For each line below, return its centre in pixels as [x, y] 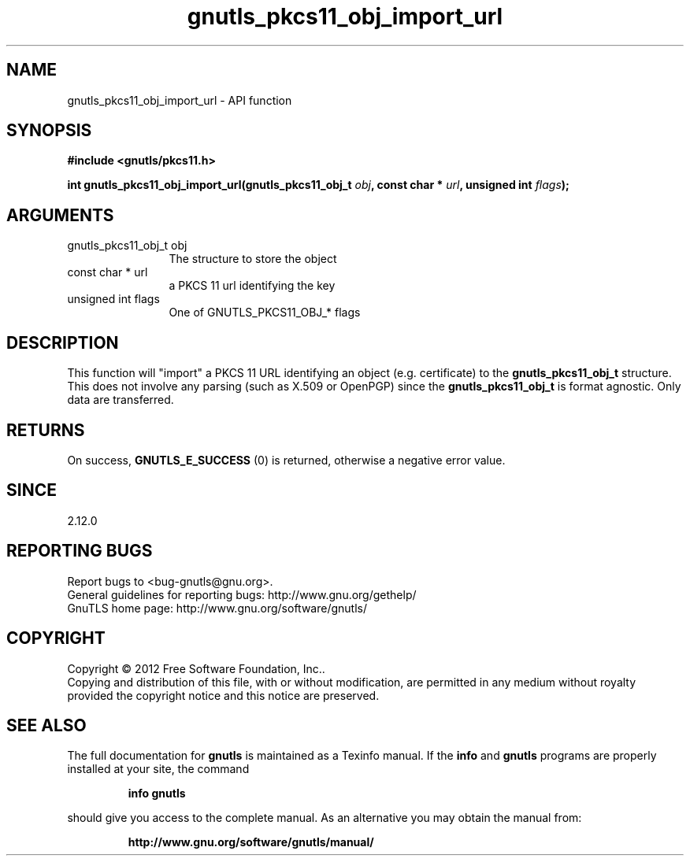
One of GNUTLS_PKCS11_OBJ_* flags [265, 313]
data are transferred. [121, 400]
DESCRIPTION [63, 342]
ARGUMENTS [60, 215]
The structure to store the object [253, 259]
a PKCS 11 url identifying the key [252, 286]
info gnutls [157, 794]
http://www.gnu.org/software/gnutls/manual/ [251, 842]
